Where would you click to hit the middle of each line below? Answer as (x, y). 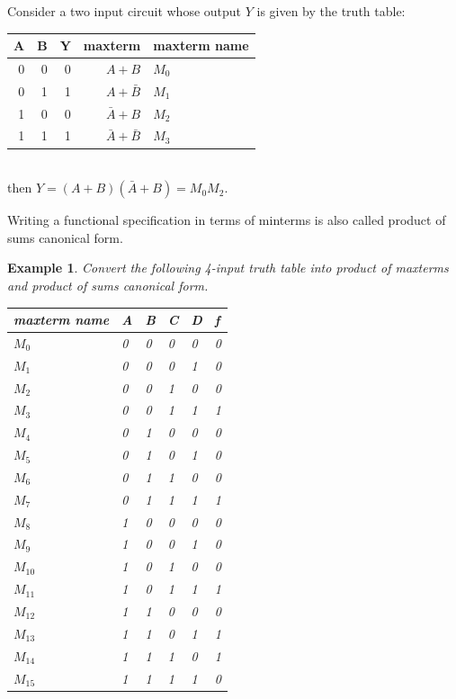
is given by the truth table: (331, 11)
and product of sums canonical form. (108, 285)
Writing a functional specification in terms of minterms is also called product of (227, 220)
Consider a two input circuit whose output (125, 11)
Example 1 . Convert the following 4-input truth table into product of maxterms (228, 268)
